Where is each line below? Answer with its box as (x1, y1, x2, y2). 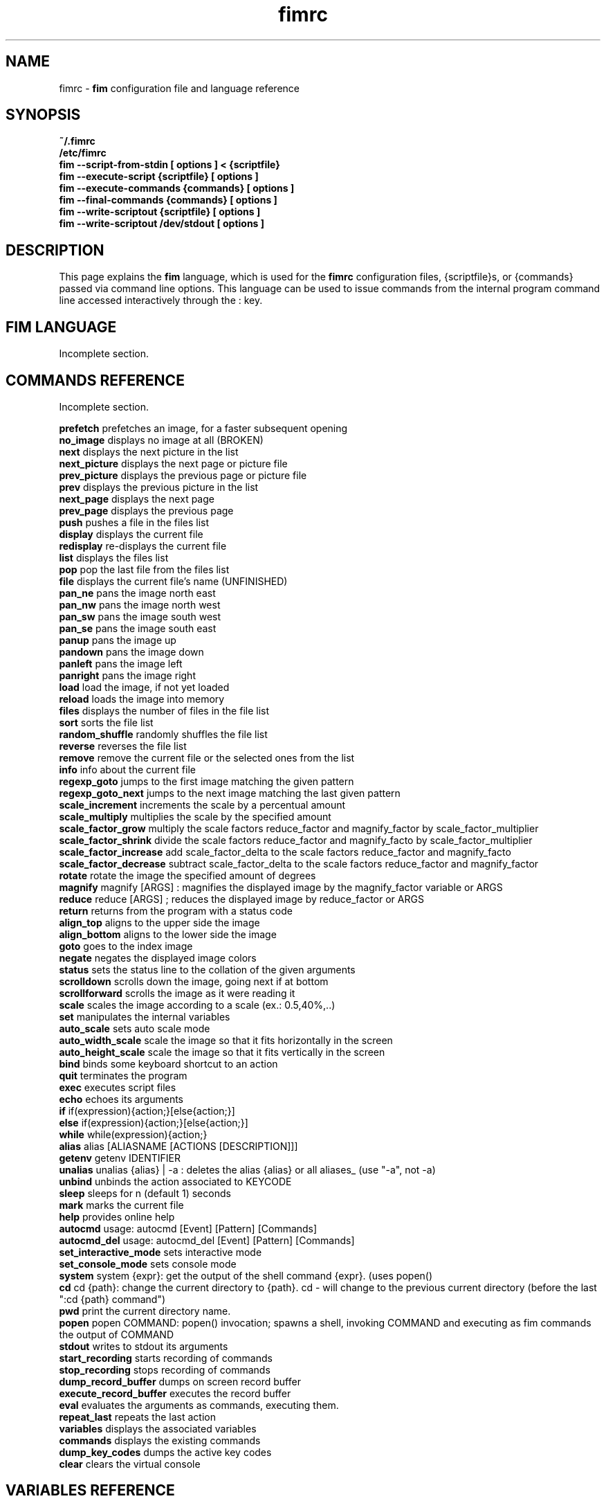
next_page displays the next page (59, 492, 214, 505)
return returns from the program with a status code (59, 904, 293, 917)
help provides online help (59, 1210, 175, 1223)
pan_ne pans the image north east (59, 586, 216, 599)
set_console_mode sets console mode (59, 1257, 237, 1270)
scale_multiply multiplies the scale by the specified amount (59, 810, 331, 823)
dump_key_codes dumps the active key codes (59, 1446, 272, 1458)
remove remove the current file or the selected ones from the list (59, 751, 355, 764)
